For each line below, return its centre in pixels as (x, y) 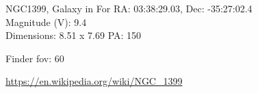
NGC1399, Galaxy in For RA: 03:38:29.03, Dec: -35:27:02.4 (129, 8)
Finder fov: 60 (35, 58)
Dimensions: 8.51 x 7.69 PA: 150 (74, 35)
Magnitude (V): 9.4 (46, 22)
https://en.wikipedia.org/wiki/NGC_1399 (94, 81)
